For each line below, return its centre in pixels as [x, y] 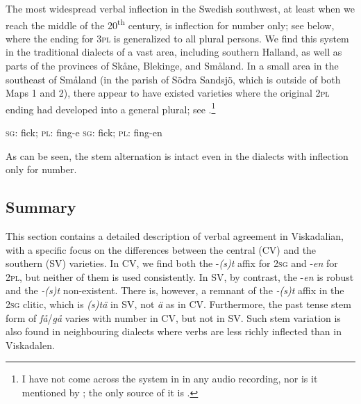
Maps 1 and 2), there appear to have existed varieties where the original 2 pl [168, 93]
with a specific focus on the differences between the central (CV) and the [161, 249]
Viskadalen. [30, 345]
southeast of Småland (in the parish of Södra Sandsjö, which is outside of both [173, 79]
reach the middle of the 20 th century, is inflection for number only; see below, [170, 24]
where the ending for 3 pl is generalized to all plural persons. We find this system [177, 38]
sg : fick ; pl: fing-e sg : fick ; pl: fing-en [84, 132]
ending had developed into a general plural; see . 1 [111, 108]
